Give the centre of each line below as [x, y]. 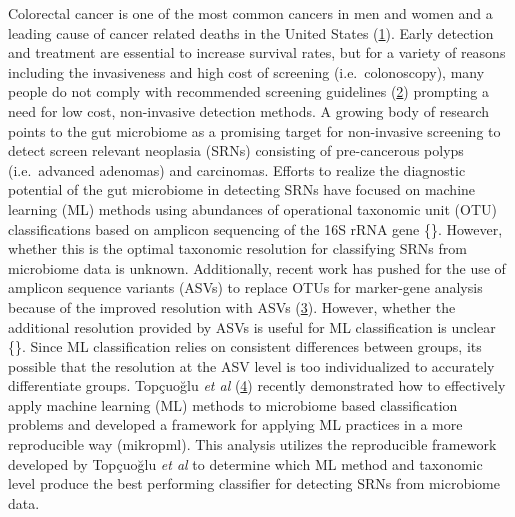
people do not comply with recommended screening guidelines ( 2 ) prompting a [248, 91]
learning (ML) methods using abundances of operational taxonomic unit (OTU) [253, 208]
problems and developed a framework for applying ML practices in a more [235, 424]
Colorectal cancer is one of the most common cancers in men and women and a [250, 13]
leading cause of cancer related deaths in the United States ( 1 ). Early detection [251, 32]
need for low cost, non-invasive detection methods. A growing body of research [249, 110]
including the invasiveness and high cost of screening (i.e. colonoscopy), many [246, 71]
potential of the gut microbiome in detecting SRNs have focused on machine [242, 189]
